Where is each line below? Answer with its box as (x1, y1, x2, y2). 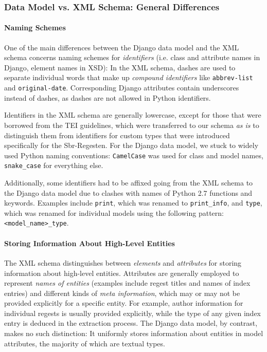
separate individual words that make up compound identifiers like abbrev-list (4, 72, 253, 83)
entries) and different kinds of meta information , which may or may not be (4, 287, 240, 298)
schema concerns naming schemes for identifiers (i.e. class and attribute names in (4, 52, 260, 63)
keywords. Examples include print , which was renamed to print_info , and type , (4, 197, 262, 208)
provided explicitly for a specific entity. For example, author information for (4, 298, 243, 308)
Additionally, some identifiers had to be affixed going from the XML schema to (4, 177, 253, 188)
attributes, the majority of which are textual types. (4, 338, 165, 348)
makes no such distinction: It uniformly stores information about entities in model (4, 328, 263, 339)
